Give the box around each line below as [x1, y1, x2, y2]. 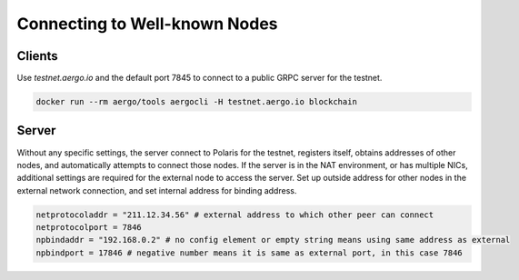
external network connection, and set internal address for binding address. [16, 185, 297, 195]
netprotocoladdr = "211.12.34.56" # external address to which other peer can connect [35, 209, 434, 220]
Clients [16, 48, 58, 64]
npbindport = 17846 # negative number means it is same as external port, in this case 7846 [35, 247, 463, 258]
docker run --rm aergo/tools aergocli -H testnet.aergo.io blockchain [35, 96, 358, 107]
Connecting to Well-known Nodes [16, 14, 278, 34]
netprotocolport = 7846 [35, 223, 143, 233]
